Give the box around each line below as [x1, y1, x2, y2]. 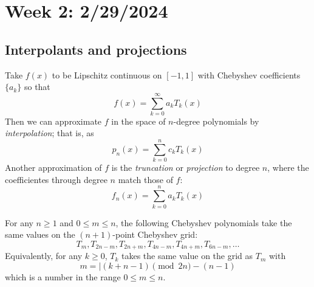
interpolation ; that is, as [5, 126, 94, 139]
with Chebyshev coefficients [197, 68, 301, 81]
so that [24, 80, 50, 93]
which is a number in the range [5, 270, 121, 283]
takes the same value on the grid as [121, 249, 253, 262]
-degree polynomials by [173, 114, 259, 127]
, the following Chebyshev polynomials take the [115, 216, 292, 229]
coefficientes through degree [5, 173, 108, 185]
